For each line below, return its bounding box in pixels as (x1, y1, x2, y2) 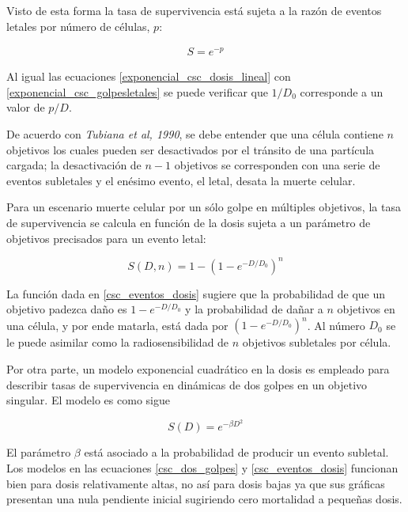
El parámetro (6, 444, 71, 461)
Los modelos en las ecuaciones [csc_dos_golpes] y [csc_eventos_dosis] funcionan (6, 460, 399, 476)
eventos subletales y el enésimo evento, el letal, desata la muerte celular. (6, 172, 356, 188)
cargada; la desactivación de (6, 157, 142, 173)
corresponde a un (300, 83, 383, 100)
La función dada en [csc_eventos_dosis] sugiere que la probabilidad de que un (6, 285, 386, 302)
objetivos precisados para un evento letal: (6, 229, 206, 246)
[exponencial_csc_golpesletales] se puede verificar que (6, 83, 268, 100)
